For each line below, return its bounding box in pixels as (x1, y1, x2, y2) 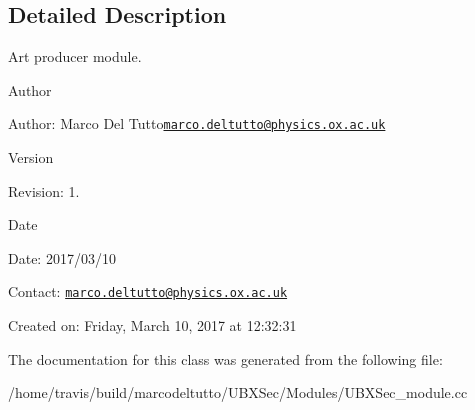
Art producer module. (8, 46, 142, 67)
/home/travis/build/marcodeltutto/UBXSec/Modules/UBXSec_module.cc (8, 382, 468, 403)
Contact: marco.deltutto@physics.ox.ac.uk (8, 281, 288, 302)
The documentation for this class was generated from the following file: (8, 348, 443, 369)
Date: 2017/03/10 (8, 247, 116, 268)
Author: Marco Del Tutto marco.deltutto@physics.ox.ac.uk (8, 113, 386, 134)
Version (8, 147, 54, 168)
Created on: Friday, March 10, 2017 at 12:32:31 (8, 315, 297, 336)
